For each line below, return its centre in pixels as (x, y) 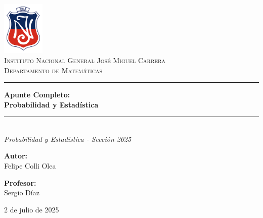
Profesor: (20, 182)
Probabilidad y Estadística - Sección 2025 (68, 139)
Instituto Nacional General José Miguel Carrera (85, 60)
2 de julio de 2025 (32, 209)
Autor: (16, 156)
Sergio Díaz (22, 193)
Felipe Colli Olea (30, 166)
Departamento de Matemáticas (53, 70)
